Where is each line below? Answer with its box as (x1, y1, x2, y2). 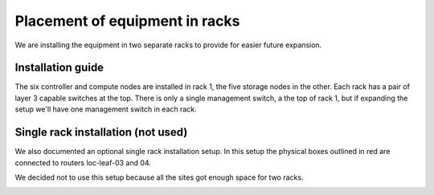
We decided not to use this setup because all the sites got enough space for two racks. (14, 173, 304, 182)
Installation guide (14, 61, 104, 75)
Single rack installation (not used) (14, 125, 188, 140)
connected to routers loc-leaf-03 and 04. (14, 157, 152, 168)
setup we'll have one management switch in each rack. (14, 104, 197, 114)
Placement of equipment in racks (14, 12, 240, 30)
